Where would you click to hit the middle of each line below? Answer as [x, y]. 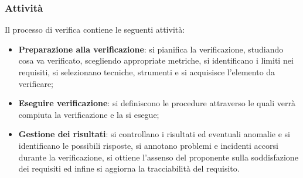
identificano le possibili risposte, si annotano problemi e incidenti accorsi [148, 145]
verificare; [36, 83]
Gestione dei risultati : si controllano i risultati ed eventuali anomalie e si [154, 134]
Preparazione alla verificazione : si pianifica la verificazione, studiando [151, 49]
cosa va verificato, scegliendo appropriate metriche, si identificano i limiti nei [156, 60]
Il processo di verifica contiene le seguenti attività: [95, 29]
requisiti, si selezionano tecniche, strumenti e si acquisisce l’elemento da [147, 72]
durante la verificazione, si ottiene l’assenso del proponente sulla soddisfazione [158, 157]
